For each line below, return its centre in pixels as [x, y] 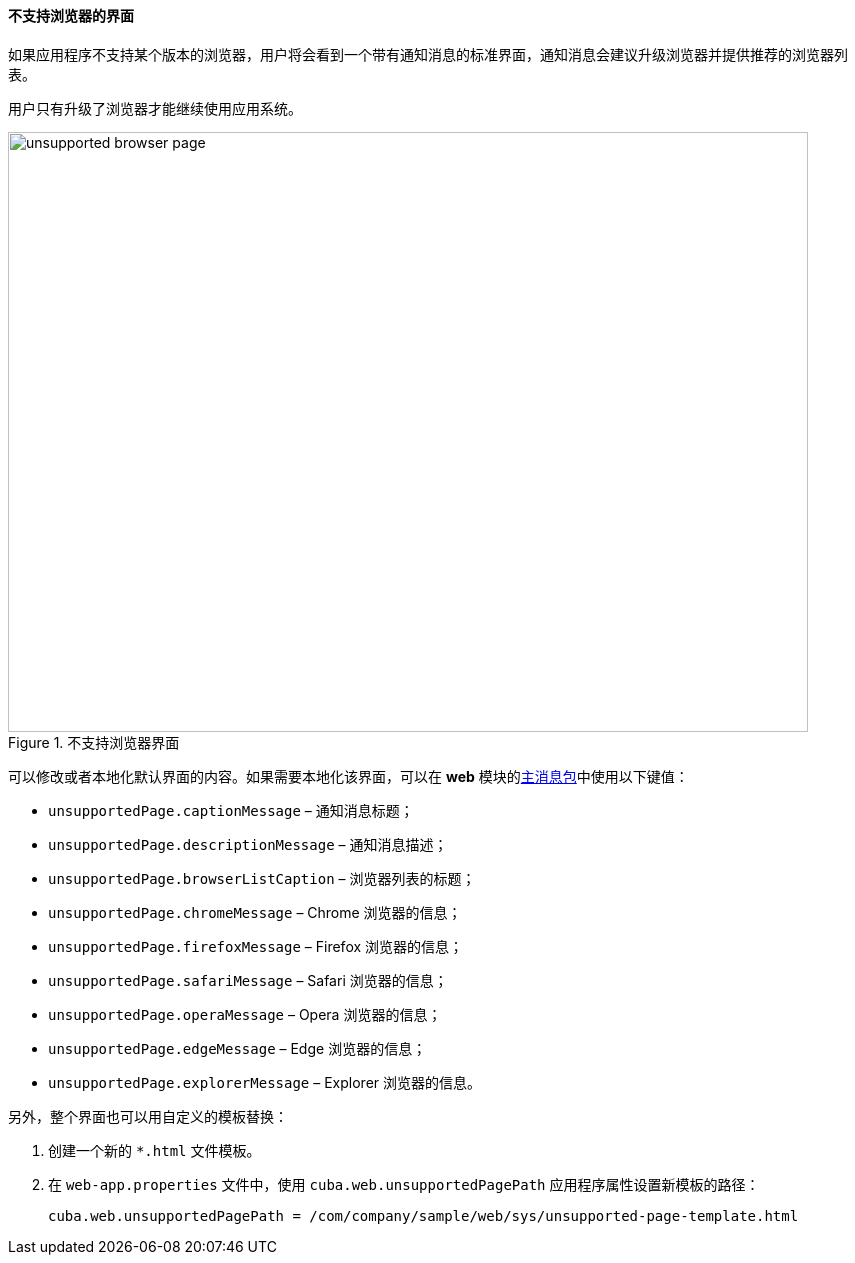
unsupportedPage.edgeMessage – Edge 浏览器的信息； [237, 1048]
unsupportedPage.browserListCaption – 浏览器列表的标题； [262, 878]
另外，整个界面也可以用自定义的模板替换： [148, 1116]
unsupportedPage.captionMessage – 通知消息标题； [231, 810]
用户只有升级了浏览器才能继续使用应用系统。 [155, 108]
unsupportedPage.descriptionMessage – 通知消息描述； [248, 844]
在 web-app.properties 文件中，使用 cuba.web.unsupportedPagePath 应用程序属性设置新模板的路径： [404, 1184]
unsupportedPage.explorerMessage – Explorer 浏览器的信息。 [264, 1082]
